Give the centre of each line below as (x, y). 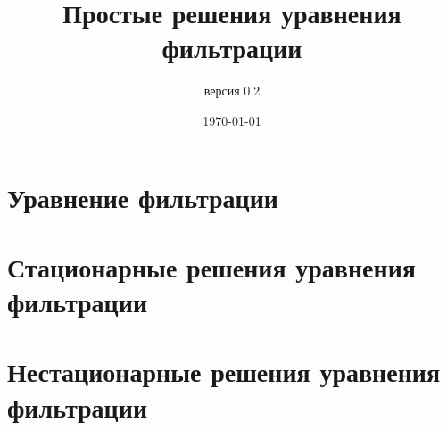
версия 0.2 (232, 91)
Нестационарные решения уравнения (224, 372)
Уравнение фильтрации (143, 197)
